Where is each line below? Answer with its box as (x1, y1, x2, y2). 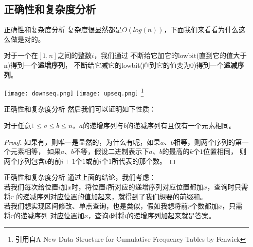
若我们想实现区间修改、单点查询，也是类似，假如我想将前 (4, 201, 188, 211)
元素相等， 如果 (10, 146, 61, 156)
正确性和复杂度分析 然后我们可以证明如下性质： (4, 104, 156, 114)
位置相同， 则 (203, 146, 247, 156)
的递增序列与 (83, 120, 124, 131)
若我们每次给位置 (4, 182, 58, 192)
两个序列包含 (4, 155, 45, 166)
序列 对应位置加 (34, 210, 84, 220)
